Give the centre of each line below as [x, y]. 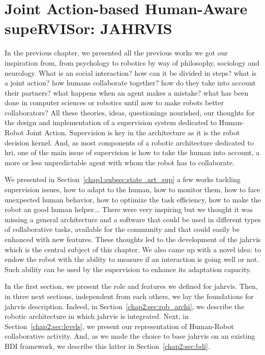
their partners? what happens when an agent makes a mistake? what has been [127, 92]
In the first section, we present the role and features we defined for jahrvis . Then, [131, 286]
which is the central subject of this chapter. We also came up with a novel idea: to [133, 249]
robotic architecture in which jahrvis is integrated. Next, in [97, 316]
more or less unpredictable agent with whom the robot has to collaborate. [120, 162]
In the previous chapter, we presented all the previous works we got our [116, 53]
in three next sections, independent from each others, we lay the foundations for [129, 296]
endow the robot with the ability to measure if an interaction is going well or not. [132, 259]
